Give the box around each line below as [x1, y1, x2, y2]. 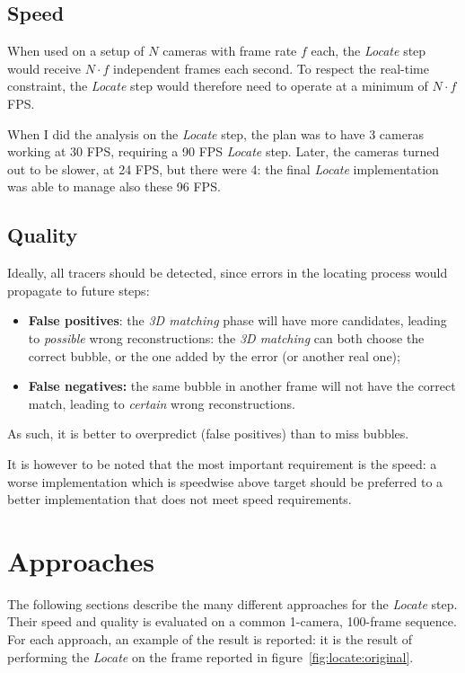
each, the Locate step [311, 41, 426, 60]
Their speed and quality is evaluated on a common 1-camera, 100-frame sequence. [7, 612, 457, 631]
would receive [7, 58, 82, 77]
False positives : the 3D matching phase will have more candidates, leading [28, 311, 447, 330]
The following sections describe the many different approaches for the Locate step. [7, 594, 458, 613]
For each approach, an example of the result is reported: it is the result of [7, 630, 413, 648]
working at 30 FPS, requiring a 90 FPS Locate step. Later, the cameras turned [7, 142, 440, 161]
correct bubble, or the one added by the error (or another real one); [28, 346, 400, 365]
